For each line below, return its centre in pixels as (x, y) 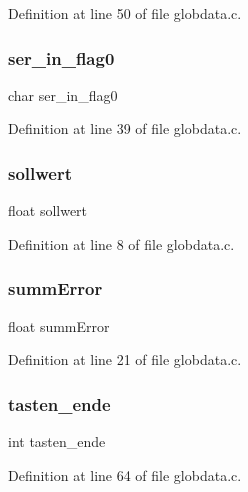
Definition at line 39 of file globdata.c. (125, 128)
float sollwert (48, 210)
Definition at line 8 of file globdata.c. (121, 243)
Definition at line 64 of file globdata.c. (125, 474)
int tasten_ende (57, 441)
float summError (59, 325)
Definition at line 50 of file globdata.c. (125, 13)
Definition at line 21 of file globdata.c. (125, 359)
